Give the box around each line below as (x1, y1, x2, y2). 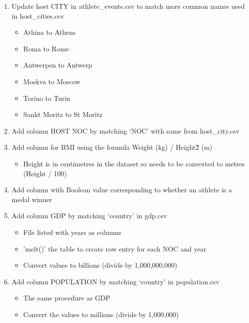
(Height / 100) (23, 168, 67, 178)
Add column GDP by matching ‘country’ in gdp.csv (11, 210, 167, 221)
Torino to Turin (23, 92, 71, 103)
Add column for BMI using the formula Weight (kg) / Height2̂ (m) (11, 142, 213, 152)
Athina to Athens (23, 27, 76, 37)
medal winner (11, 194, 52, 204)
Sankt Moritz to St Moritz (23, 109, 103, 119)
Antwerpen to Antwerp (23, 60, 93, 70)
